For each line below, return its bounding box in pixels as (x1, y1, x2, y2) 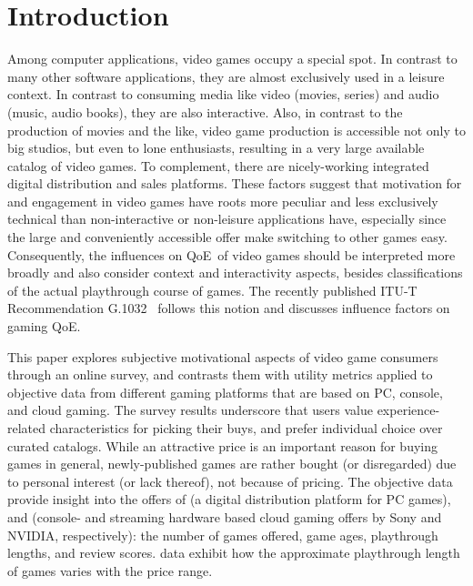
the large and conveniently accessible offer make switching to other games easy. (7, 227, 448, 247)
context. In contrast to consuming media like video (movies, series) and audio (7, 85, 439, 104)
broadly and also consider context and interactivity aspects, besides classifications (7, 263, 463, 282)
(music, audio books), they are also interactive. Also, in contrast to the (7, 102, 403, 121)
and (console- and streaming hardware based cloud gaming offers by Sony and (7, 507, 442, 526)
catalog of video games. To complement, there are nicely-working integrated (7, 156, 429, 175)
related (7, 419, 46, 437)
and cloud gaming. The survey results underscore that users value (7, 400, 373, 419)
